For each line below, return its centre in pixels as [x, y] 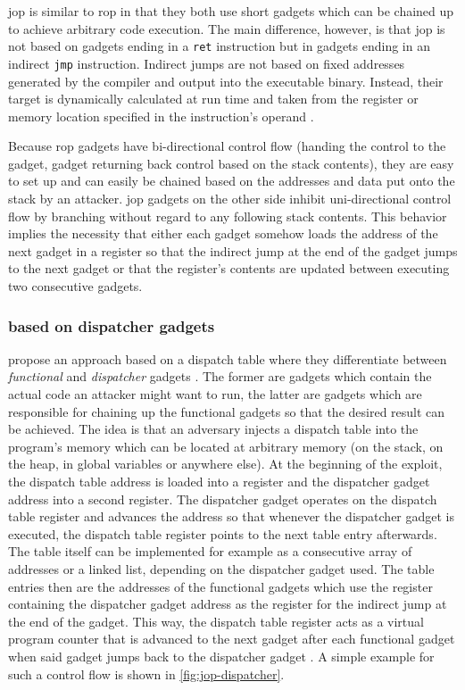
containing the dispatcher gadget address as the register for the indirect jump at [228, 604]
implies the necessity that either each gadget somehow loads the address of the [223, 233]
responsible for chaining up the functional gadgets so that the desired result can [227, 411]
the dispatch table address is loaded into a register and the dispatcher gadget [219, 481]
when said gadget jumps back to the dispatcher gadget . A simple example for [221, 656]
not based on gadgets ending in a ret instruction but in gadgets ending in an [219, 46]
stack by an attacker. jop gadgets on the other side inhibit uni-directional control [230, 199]
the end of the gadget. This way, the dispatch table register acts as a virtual [216, 621]
